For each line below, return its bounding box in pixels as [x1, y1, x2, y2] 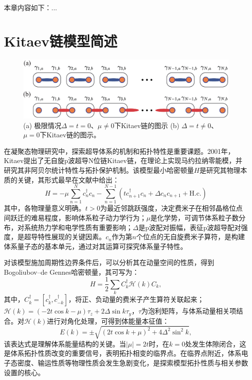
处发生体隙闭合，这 [185, 338, 246, 348]
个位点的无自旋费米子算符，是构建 [136, 231, 245, 242]
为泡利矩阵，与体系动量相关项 [141, 306, 236, 316]
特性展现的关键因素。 [37, 231, 106, 242]
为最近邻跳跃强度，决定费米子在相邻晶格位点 [100, 203, 243, 213]
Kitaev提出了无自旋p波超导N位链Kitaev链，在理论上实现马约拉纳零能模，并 [4, 155, 242, 165]
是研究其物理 [199, 165, 240, 175]
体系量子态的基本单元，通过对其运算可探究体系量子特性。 [4, 241, 187, 251]
